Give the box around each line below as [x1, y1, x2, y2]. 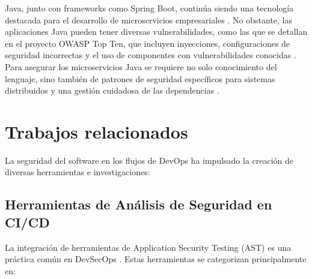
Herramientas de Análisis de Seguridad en [5, 195, 272, 214]
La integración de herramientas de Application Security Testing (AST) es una [5, 241, 292, 253]
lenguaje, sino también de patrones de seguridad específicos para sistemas [5, 72, 275, 85]
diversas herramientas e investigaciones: [5, 166, 150, 178]
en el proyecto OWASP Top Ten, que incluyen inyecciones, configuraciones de [5, 37, 290, 49]
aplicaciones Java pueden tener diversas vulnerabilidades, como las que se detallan [5, 25, 308, 38]
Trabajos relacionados [5, 119, 188, 143]
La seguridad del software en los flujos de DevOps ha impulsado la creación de [5, 154, 294, 166]
